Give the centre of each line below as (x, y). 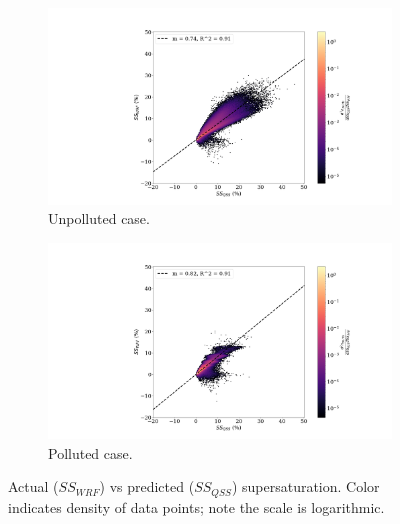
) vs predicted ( (147, 486)
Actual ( (33, 486)
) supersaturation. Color (305, 486)
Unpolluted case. (99, 218)
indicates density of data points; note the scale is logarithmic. (196, 506)
